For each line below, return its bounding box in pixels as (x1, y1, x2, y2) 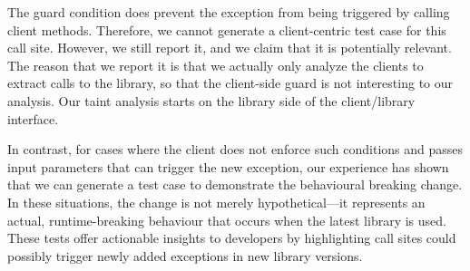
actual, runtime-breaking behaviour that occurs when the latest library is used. (7, 210, 446, 229)
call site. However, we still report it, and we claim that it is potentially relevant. (7, 38, 452, 57)
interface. (7, 109, 59, 128)
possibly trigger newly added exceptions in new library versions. (7, 246, 363, 265)
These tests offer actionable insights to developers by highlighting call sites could (7, 228, 456, 247)
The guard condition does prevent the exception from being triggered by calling (7, 3, 450, 21)
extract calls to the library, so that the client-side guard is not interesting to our (7, 73, 454, 92)
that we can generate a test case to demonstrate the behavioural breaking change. (7, 175, 463, 194)
